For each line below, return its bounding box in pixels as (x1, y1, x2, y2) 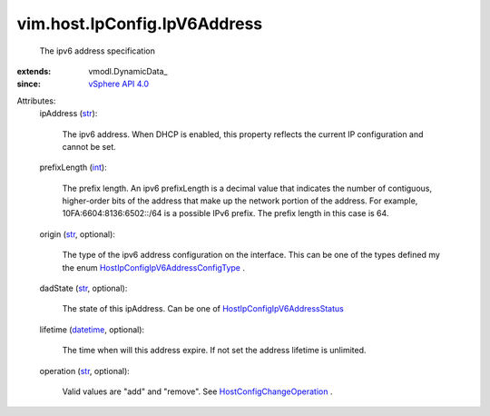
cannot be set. (62, 141, 117, 152)
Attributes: (16, 95, 56, 106)
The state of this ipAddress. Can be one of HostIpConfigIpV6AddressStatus (62, 303, 344, 314)
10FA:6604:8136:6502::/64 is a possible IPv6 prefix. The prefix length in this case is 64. (62, 208, 389, 219)
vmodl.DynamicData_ (88, 65, 168, 76)
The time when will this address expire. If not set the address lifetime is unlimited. (62, 345, 367, 356)
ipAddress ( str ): (39, 108, 98, 119)
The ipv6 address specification (39, 45, 156, 56)
